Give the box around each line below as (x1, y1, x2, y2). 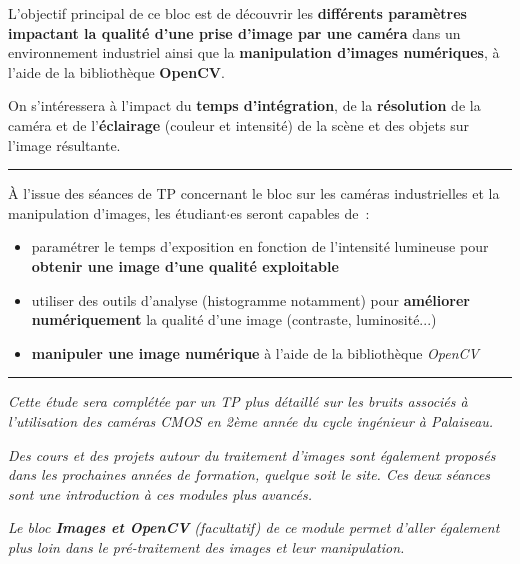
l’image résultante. (8, 134, 121, 155)
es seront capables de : (230, 202, 370, 223)
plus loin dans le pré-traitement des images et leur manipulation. (8, 536, 405, 557)
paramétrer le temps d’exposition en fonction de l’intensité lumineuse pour (31, 236, 489, 257)
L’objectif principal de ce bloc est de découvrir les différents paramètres (8, 3, 467, 23)
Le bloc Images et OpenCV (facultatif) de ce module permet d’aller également (8, 517, 500, 538)
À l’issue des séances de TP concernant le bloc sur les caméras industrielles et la (8, 183, 500, 204)
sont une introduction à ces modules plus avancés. (8, 483, 312, 504)
